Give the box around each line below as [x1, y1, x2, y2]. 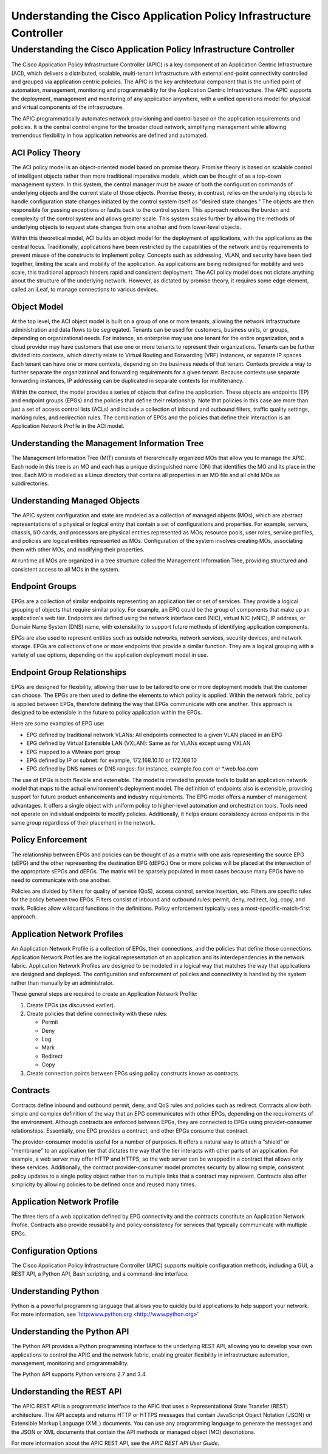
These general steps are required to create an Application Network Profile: [11, 990, 198, 998]
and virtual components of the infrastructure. [11, 103, 124, 111]
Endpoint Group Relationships [11, 667, 127, 677]
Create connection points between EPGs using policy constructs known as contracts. [26, 1069, 240, 1077]
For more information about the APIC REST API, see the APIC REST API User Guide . [11, 1439, 220, 1447]
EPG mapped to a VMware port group [26, 748, 121, 755]
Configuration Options [11, 1245, 98, 1256]
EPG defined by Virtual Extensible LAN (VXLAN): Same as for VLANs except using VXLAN [26, 739, 251, 747]
